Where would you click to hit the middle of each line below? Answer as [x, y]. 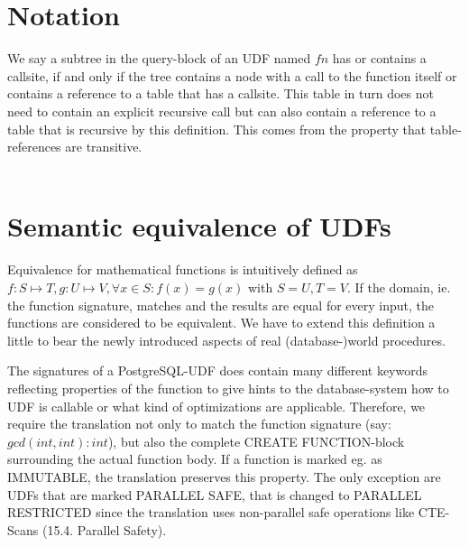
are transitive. [104, 147]
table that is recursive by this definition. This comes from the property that [217, 129]
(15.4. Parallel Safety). [104, 529]
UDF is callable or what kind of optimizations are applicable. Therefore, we [216, 406]
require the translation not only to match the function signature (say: [199, 424]
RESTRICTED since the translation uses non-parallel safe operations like [211, 512]
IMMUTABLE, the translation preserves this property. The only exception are [224, 476]
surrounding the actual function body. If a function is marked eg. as [195, 459]
